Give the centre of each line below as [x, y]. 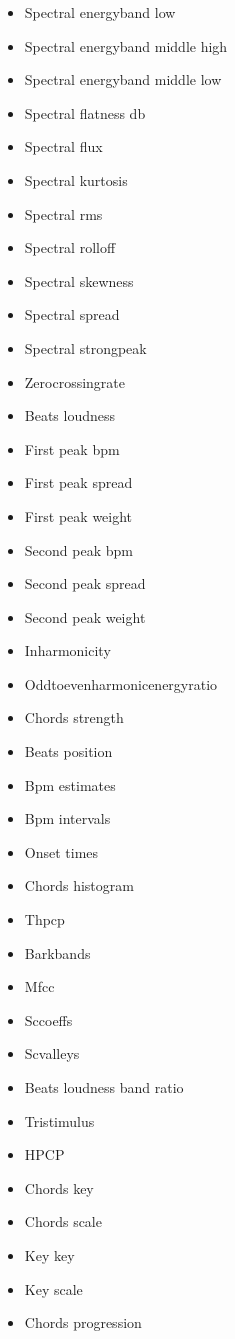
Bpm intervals [67, 818]
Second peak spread [85, 583]
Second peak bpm [78, 549]
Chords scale [63, 1221]
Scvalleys [52, 1053]
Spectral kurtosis [76, 179]
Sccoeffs [48, 1019]
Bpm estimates [70, 784]
